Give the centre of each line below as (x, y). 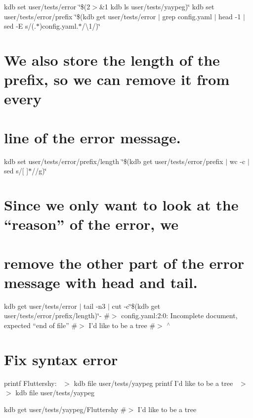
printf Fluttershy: (30, 383)
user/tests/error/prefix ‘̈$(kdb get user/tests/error (80, 16)
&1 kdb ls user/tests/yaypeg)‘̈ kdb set (157, 6)
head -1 (230, 16)
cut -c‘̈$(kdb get (136, 306)
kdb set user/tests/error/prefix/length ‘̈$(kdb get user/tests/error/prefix (114, 161)
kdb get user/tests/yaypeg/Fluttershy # (65, 409)
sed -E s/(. (20, 26)
